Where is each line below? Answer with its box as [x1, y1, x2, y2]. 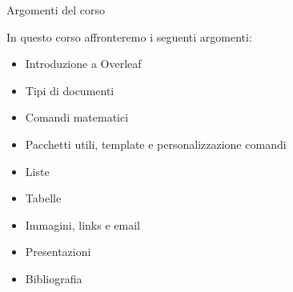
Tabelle [25, 190, 62, 206]
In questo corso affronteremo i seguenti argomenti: [6, 28, 252, 45]
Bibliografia [25, 270, 82, 286]
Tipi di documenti [25, 82, 114, 98]
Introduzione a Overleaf [25, 55, 142, 72]
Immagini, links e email [25, 216, 140, 233]
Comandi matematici [25, 109, 129, 126]
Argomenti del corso [6, 2, 106, 18]
